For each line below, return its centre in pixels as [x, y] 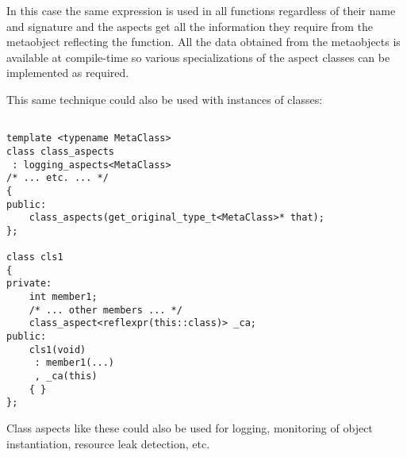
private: [29, 284]
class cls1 [35, 257]
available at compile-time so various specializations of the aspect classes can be [198, 57]
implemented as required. [68, 73]
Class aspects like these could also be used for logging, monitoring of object [190, 428]
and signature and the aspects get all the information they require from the [190, 26]
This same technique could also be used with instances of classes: [165, 99]
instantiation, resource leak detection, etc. [108, 443]
